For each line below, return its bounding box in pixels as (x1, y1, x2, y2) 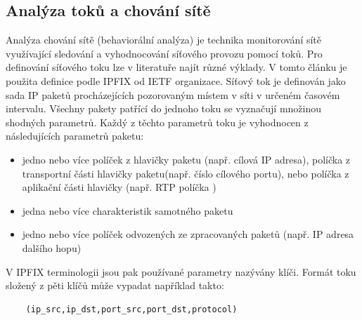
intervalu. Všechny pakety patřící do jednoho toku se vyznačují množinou (6, 101, 322, 116)
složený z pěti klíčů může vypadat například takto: (6, 278, 224, 293)
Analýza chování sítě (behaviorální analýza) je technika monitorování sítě (6, 32, 322, 47)
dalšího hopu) (22, 240, 82, 255)
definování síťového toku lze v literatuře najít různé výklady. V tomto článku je (6, 60, 347, 74)
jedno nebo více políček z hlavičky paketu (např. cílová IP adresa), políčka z (22, 152, 351, 166)
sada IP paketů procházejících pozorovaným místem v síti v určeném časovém (6, 87, 340, 102)
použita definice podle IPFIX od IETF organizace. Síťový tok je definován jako (6, 73, 346, 88)
